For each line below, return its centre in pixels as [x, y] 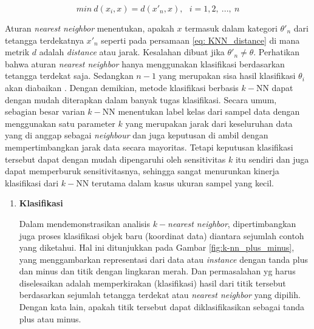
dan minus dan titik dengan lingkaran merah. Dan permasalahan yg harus [157, 271]
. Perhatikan [277, 52]
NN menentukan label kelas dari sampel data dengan [201, 111]
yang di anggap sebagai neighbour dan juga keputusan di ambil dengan [137, 135]
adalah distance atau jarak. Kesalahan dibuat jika [132, 52]
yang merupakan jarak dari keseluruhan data [209, 123]
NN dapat [275, 87]
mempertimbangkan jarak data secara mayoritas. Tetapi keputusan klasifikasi [149, 147]
